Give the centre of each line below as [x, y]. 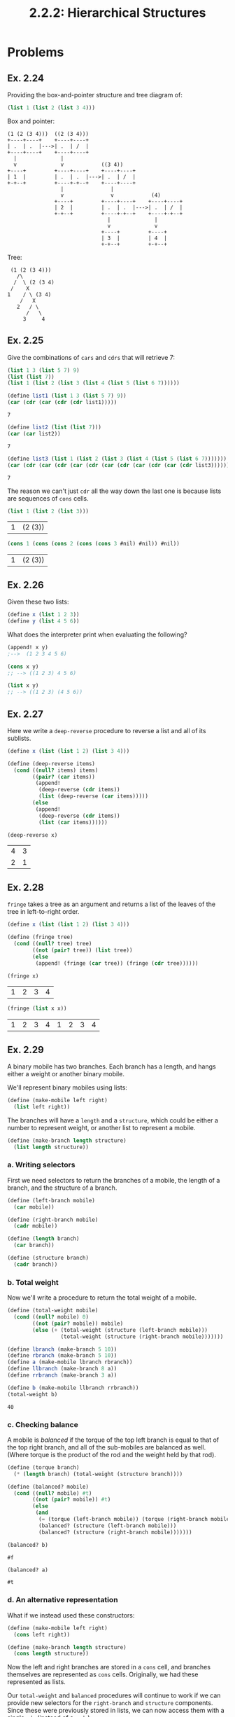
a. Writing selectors [41, 1165]
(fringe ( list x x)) [37, 1009]
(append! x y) [28, 647]
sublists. [19, 738]
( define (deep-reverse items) [51, 764]
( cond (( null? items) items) [56, 770]
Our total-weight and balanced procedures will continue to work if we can [114, 1695]
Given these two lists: [38, 602]
